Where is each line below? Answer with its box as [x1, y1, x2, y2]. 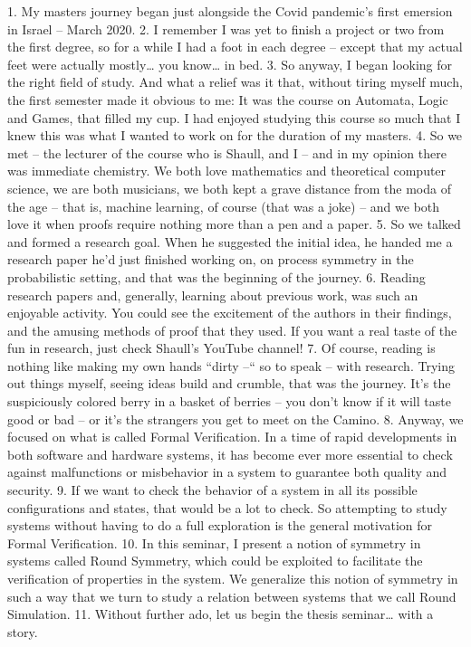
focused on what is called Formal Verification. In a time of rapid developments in [7, 427, 457, 446]
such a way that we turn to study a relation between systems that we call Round [7, 586, 457, 605]
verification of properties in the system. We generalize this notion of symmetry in [7, 569, 458, 587]
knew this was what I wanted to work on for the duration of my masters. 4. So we [7, 126, 463, 145]
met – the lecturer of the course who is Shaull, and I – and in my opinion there [7, 143, 447, 162]
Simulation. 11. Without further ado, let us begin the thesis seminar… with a [7, 604, 434, 623]
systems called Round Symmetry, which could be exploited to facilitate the [7, 551, 423, 570]
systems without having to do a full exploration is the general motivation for [7, 516, 433, 535]
